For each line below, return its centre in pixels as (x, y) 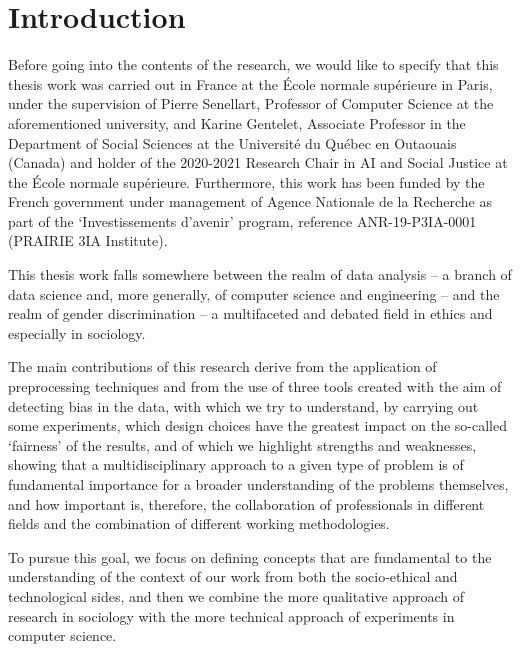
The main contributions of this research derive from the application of (222, 366)
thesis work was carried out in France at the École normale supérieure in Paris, (250, 83)
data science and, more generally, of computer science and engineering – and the (254, 293)
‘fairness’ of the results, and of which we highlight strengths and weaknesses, (242, 444)
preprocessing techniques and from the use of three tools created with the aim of (255, 386)
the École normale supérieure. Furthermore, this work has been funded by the (246, 181)
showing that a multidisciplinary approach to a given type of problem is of (236, 464)
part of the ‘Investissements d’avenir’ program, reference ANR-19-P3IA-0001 (242, 220)
